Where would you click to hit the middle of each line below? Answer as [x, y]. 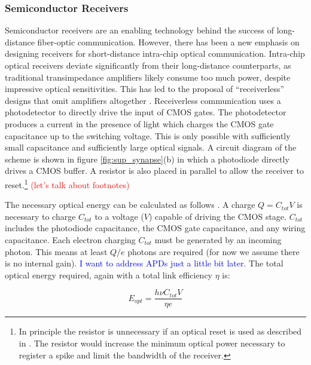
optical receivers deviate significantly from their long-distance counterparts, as [148, 65]
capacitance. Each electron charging [70, 239]
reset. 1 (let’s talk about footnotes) [67, 183]
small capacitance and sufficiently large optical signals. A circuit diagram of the [151, 147]
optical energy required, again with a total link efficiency [109, 274]
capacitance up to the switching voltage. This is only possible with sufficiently [148, 135]
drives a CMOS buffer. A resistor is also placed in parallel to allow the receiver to [154, 171]
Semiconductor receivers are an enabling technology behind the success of [140, 30]
